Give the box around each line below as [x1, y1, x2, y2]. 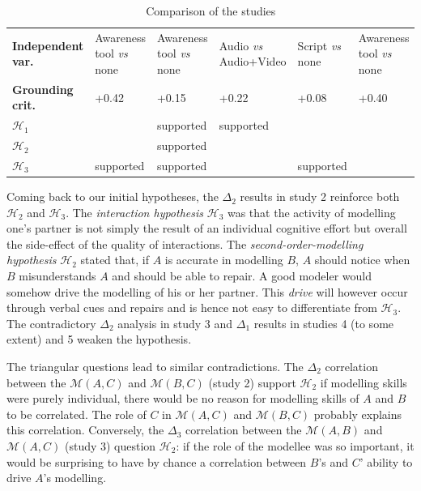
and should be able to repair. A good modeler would [112, 267, 372, 284]
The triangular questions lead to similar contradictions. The [6, 358, 304, 375]
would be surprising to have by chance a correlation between [6, 453, 307, 470]
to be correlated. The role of [6, 405, 147, 422]
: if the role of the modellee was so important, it [176, 438, 415, 454]
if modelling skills [320, 374, 407, 391]
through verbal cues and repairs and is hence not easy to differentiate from [6, 299, 377, 316]
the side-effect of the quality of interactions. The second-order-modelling [6, 235, 364, 252]
